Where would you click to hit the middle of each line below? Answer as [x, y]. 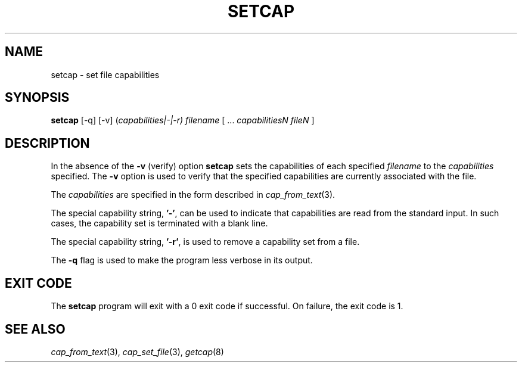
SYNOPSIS [37, 98]
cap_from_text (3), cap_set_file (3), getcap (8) [137, 352]
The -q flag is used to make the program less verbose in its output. [182, 260]
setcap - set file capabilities [105, 74]
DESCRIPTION [47, 143]
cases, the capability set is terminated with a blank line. [159, 223]
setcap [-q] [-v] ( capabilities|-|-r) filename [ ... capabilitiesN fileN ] [183, 120]
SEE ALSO [35, 329]
